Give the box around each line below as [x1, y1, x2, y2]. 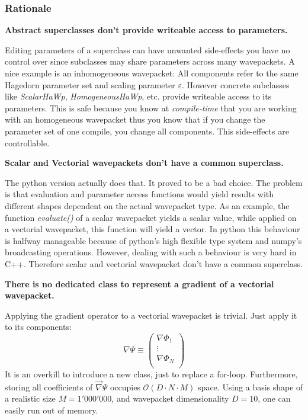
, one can [258, 392, 291, 405]
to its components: [5, 320, 72, 333]
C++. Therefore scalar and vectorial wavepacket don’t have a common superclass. [5, 257, 303, 270]
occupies [110, 380, 140, 393]
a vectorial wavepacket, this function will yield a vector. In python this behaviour [5, 223, 300, 235]
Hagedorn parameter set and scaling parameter [5, 78, 175, 91]
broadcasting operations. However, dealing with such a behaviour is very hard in [5, 246, 297, 258]
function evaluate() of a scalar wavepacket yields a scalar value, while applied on [5, 211, 297, 223]
